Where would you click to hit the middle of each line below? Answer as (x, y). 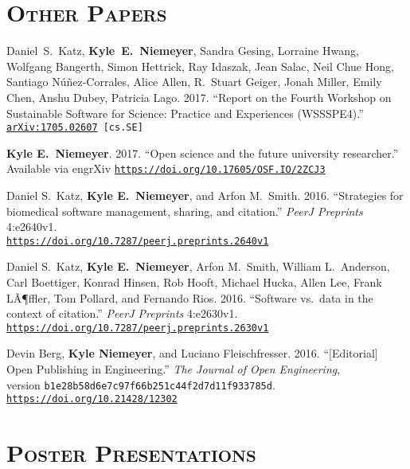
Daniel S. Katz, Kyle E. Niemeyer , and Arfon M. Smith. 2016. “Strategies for (205, 195)
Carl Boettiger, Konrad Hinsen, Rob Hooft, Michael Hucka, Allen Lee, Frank (194, 282)
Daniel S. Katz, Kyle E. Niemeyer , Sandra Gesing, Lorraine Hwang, (183, 51)
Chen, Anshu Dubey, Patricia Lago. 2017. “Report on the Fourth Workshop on (199, 97)
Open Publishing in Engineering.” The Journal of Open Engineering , (174, 369)
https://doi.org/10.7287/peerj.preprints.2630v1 (138, 328)
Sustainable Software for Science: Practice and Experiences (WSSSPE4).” (185, 113)
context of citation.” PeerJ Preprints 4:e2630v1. (122, 313)
